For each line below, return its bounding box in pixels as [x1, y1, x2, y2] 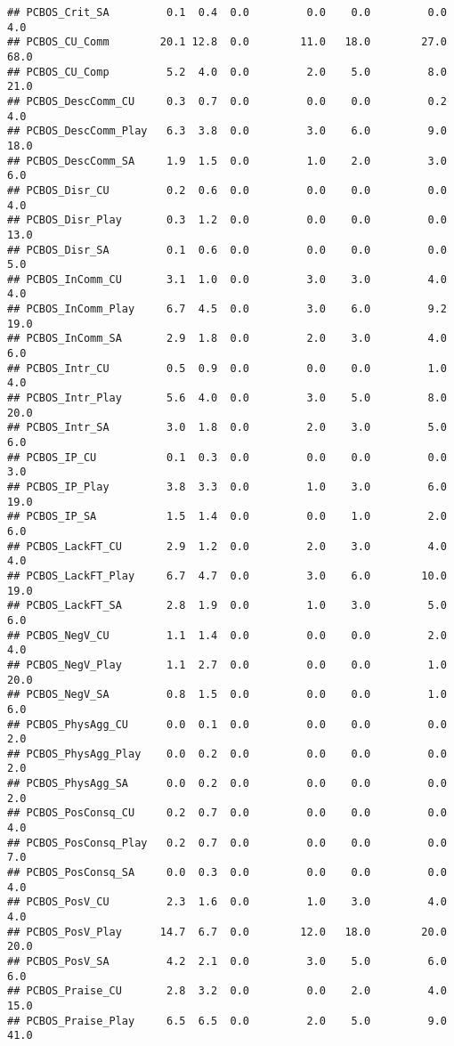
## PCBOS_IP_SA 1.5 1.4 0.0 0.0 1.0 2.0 [7, 510, 447, 523]
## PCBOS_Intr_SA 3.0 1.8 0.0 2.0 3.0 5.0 [7, 421, 447, 434]
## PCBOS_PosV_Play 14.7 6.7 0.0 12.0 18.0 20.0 [7, 925, 447, 938]
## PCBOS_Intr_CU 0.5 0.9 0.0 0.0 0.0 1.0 [7, 361, 447, 375]
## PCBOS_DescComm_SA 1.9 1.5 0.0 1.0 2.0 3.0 [7, 154, 447, 167]
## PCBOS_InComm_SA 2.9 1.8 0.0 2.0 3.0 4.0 [7, 332, 447, 345]
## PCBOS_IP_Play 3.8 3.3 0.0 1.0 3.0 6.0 [7, 481, 447, 493]
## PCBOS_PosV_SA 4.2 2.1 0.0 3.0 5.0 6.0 [7, 955, 447, 968]
